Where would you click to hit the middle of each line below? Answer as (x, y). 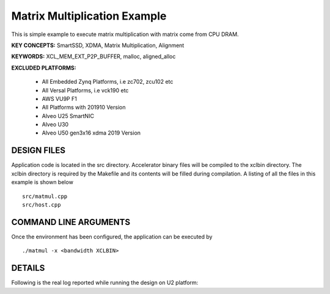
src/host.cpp (42, 204)
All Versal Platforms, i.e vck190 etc (85, 90)
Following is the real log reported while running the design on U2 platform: (105, 283)
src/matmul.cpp (45, 196)
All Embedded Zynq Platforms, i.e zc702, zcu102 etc (108, 82)
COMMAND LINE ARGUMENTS (71, 222)
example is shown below (42, 182)
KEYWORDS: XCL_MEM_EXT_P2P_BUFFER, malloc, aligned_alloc (94, 57)
